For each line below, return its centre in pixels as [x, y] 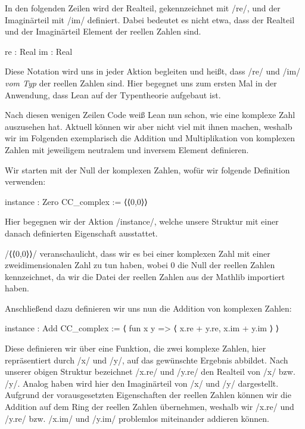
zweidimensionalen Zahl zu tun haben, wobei [86, 265]
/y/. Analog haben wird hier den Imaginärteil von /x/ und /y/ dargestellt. [142, 383]
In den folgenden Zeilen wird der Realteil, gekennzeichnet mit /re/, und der [143, 8]
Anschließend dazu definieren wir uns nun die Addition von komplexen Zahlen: [148, 308]
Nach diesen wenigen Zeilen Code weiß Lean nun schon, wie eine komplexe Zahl [150, 115]
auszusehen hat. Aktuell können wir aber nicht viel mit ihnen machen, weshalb [149, 126]
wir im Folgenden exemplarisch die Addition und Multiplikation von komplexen [150, 138]
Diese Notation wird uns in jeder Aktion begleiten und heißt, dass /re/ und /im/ [153, 71]
